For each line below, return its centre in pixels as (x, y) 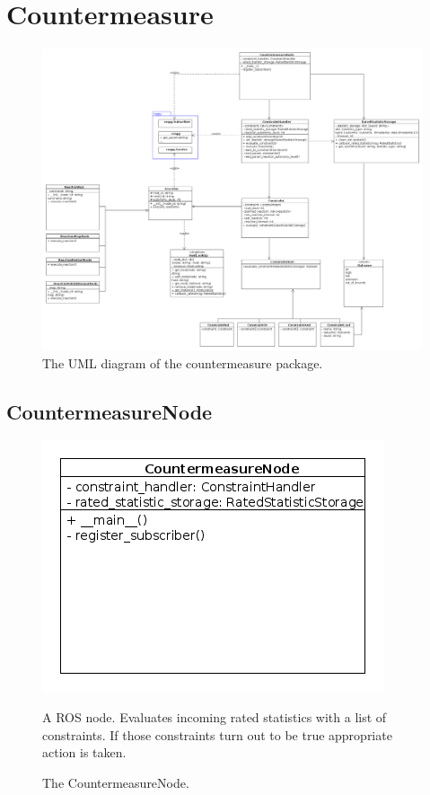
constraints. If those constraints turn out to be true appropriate (217, 734)
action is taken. (84, 752)
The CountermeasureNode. (116, 782)
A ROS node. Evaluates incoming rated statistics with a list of (215, 716)
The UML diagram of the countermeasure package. (183, 362)
